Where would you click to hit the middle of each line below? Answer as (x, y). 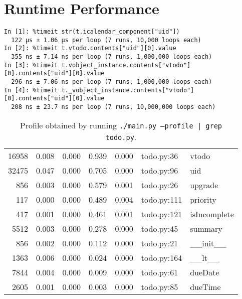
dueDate (205, 272)
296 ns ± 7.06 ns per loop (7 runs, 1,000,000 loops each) (112, 82)
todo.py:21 (160, 243)
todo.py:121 (162, 214)
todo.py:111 (162, 199)
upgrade (204, 185)
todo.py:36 (160, 156)
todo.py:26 (160, 185)
